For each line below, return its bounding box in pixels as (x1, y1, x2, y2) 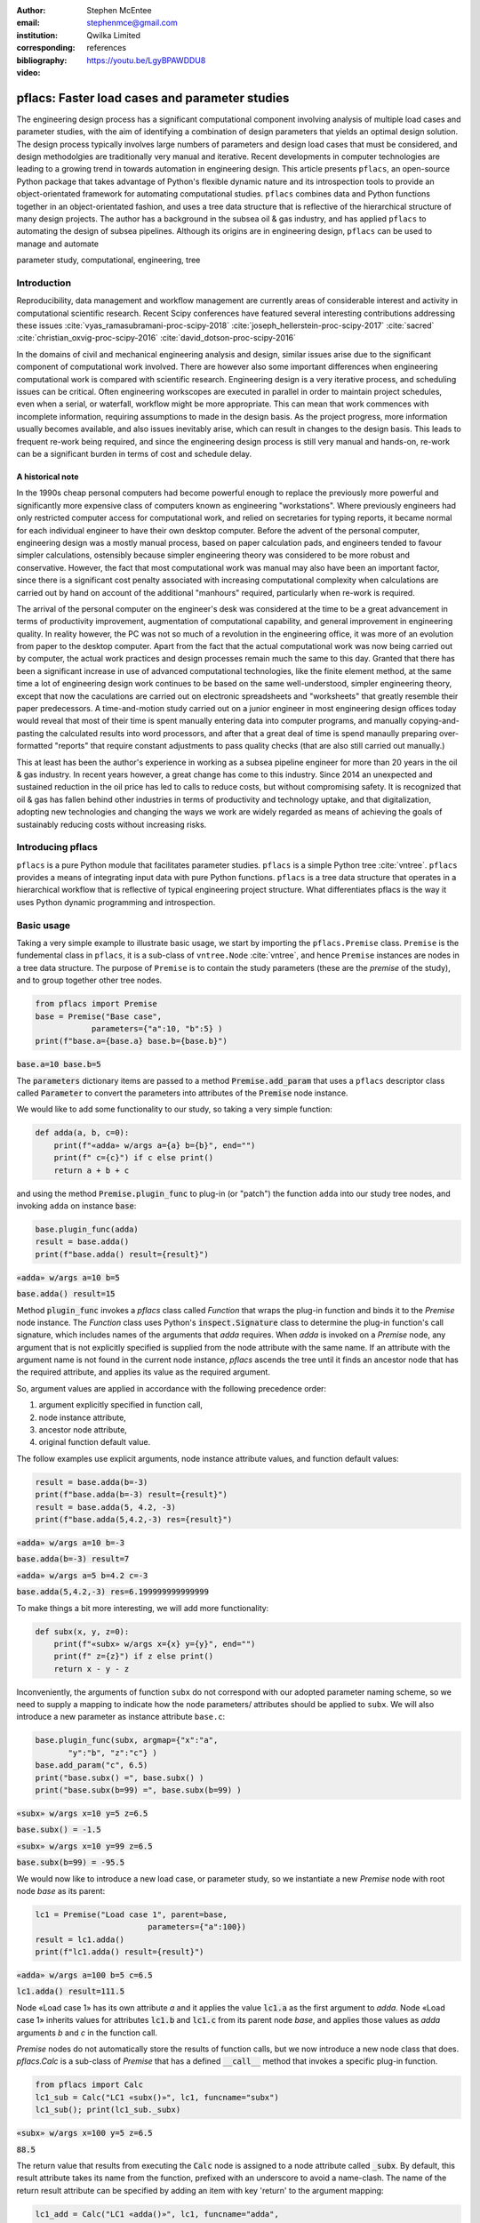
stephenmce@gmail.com (86, 18, 178, 28)
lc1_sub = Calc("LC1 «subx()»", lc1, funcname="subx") (35, 2092, 279, 2102)
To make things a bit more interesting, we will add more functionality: (16, 1602, 269, 1613)
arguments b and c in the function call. (16, 2027, 158, 2038)
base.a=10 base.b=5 (16, 1059, 101, 1070)
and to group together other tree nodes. (16, 975, 163, 986)
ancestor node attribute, (38, 1424, 128, 1435)
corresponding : (16, 43, 76, 53)
